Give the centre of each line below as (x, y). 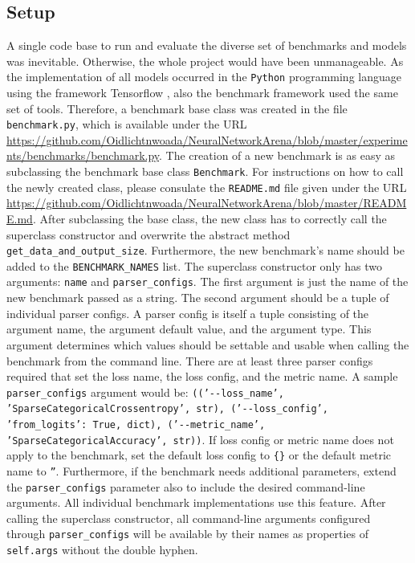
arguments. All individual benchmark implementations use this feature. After (196, 502)
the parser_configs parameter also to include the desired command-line (186, 486)
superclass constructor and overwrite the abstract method (149, 234)
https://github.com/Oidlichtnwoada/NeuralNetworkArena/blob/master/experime (207, 139)
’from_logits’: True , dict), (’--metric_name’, (136, 425)
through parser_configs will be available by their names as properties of (188, 534)
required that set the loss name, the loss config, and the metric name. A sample (202, 376)
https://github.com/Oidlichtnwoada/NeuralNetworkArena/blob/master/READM (207, 203)
